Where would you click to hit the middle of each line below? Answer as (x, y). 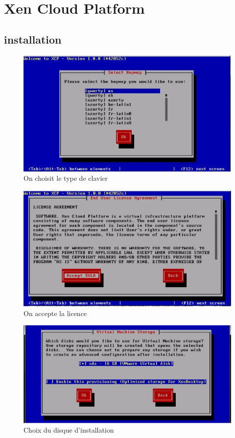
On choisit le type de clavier (66, 178)
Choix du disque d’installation (69, 430)
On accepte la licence (55, 313)
